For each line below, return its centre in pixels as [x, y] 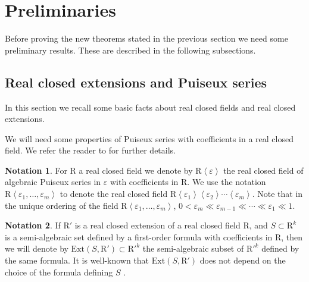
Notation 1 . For [36, 170]
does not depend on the [243, 260]
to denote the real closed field [114, 194]
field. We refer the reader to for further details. [90, 150]
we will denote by [37, 248]
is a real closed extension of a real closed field [157, 225]
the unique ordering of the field [62, 205]
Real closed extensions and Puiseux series [136, 82]
